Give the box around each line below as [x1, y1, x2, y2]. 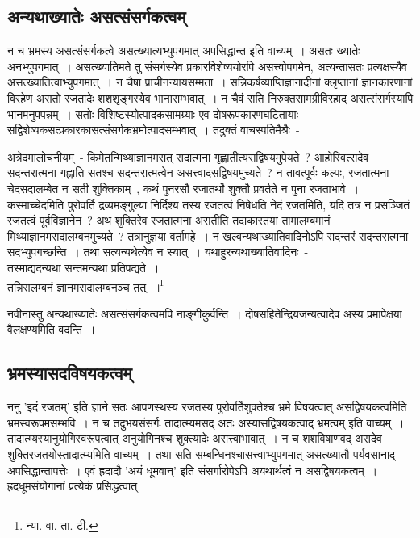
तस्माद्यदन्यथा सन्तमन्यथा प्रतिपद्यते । [7, 258, 160, 275]
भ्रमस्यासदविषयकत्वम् [7, 360, 132, 385]
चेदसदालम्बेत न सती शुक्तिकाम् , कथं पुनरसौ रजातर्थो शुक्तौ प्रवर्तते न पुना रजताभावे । [7, 179, 360, 196]
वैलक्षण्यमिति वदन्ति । [7, 321, 96, 338]
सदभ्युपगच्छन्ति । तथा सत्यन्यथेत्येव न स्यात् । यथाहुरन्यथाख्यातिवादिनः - [7, 243, 309, 260]
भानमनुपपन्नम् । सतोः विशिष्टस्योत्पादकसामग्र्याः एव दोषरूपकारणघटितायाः [7, 105, 299, 122]
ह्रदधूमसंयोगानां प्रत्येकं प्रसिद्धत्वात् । [7, 477, 151, 494]
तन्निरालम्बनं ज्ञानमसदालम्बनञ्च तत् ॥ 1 [7, 275, 164, 295]
